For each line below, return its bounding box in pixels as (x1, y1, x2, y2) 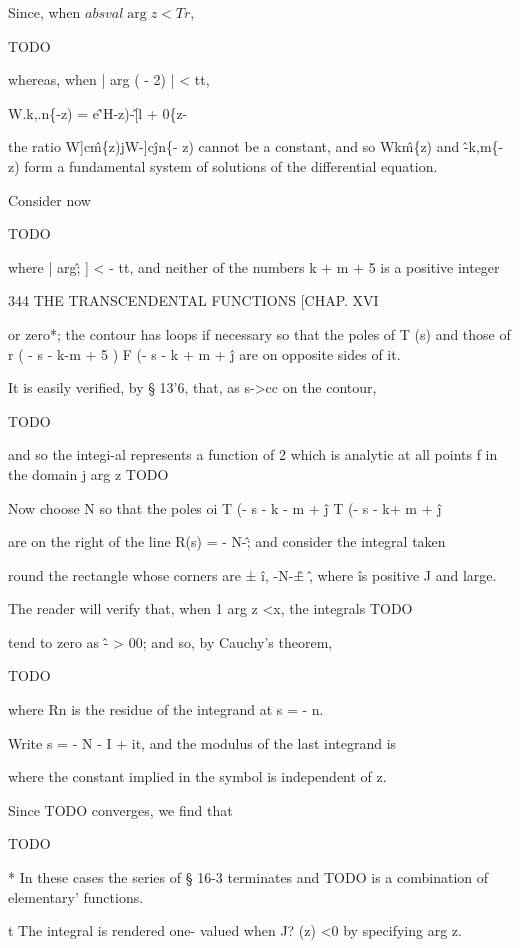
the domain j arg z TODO (8, 463, 169, 484)
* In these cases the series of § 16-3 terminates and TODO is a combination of (8, 867, 489, 888)
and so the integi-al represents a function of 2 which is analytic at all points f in (8, 444, 498, 465)
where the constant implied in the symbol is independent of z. (8, 766, 387, 787)
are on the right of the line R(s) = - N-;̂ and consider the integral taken (8, 531, 446, 552)
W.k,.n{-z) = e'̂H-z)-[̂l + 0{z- (8, 102, 188, 123)
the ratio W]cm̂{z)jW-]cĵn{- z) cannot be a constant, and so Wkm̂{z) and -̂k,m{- (8, 136, 504, 157)
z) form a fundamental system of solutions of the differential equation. (8, 155, 438, 176)
